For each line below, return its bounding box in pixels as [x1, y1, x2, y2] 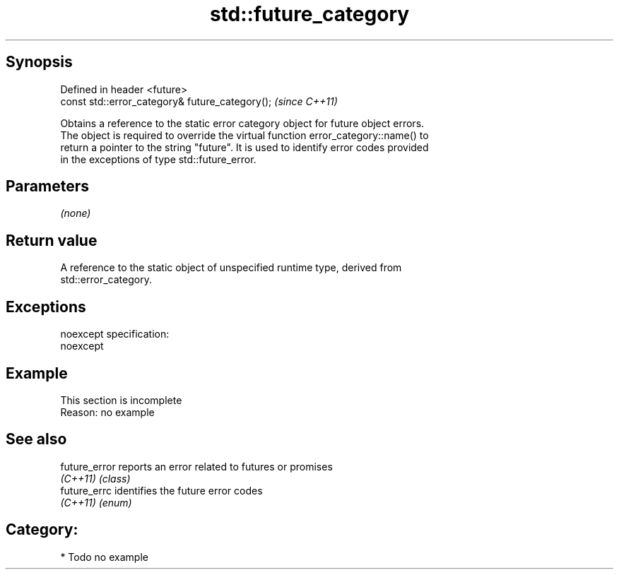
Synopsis [6, 53, 73, 71]
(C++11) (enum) [60, 496, 132, 509]
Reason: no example [60, 405, 155, 418]
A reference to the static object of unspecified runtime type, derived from [60, 261, 402, 274]
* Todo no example [60, 550, 148, 563]
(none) [60, 207, 91, 220]
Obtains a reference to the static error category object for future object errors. [60, 117, 425, 129]
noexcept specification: [60, 328, 170, 340]
